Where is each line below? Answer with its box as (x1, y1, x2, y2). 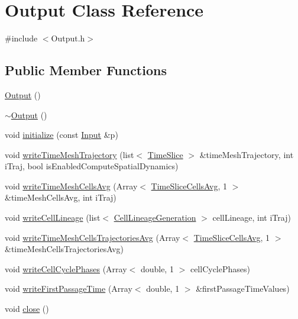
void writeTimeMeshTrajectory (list (5, 148, 134, 160)
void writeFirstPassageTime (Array (5, 282, 132, 295)
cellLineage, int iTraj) (212, 211, 291, 224)
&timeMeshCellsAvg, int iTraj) (5, 191, 116, 204)
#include (5, 32, 38, 44)
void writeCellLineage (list (5, 211, 101, 224)
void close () (5, 302, 49, 315)
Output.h (51, 32, 85, 44)
